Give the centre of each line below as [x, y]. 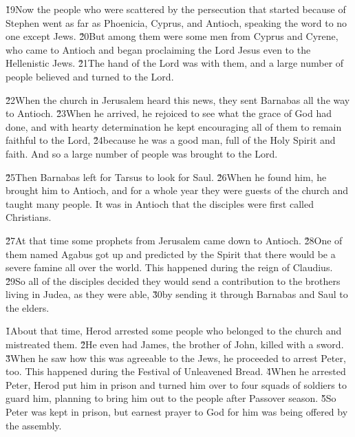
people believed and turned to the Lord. [90, 76]
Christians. [29, 217]
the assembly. [34, 425]
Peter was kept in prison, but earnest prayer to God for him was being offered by [177, 412]
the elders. [28, 307]
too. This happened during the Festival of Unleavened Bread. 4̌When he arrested [176, 371]
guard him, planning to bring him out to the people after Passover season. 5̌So [171, 398]
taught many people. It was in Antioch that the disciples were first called [160, 203]
